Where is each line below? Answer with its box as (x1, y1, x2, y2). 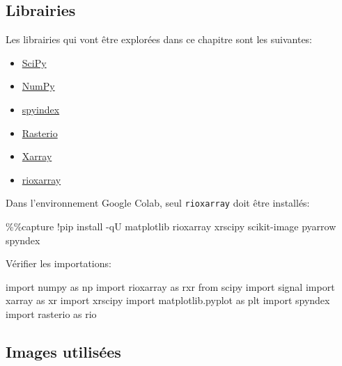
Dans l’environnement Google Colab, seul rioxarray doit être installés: (6, 196, 310, 210)
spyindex (22, 102, 60, 116)
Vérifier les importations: (6, 256, 111, 271)
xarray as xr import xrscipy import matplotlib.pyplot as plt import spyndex (6, 293, 330, 308)
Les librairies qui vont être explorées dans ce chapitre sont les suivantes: (6, 32, 313, 47)
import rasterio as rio (6, 306, 97, 321)
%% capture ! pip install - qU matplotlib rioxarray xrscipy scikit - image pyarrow (6, 219, 336, 234)
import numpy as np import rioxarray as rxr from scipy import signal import (6, 279, 335, 294)
